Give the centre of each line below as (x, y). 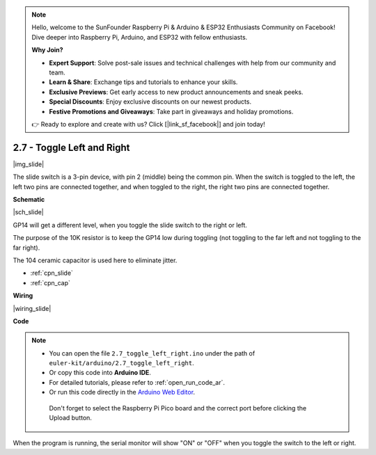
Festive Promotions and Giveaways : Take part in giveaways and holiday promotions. (171, 111)
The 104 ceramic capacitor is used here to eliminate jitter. (95, 260)
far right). (26, 248)
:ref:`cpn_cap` (50, 282)
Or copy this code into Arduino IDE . (100, 373)
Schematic (29, 199)
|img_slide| (29, 164)
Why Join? (47, 50)
